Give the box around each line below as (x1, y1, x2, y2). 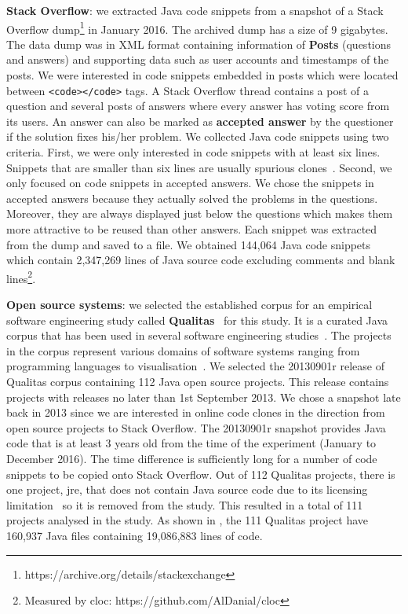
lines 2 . (6, 267, 36, 286)
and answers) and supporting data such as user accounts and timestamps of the (6, 51, 389, 68)
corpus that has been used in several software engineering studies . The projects (6, 327, 392, 344)
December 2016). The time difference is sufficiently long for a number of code (6, 450, 377, 466)
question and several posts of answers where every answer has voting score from (6, 97, 390, 114)
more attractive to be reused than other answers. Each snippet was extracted (6, 221, 377, 237)
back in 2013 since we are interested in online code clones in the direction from (6, 404, 385, 421)
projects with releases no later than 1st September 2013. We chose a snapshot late (6, 388, 401, 405)
